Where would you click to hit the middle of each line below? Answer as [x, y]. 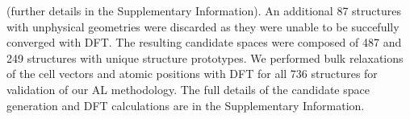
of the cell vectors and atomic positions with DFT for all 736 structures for [192, 74]
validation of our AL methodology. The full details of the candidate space [188, 89]
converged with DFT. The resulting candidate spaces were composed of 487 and [204, 42]
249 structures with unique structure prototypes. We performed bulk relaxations [205, 57]
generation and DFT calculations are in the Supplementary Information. [186, 105]
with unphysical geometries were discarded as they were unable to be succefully [203, 26]
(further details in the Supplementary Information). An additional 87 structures [204, 10]
